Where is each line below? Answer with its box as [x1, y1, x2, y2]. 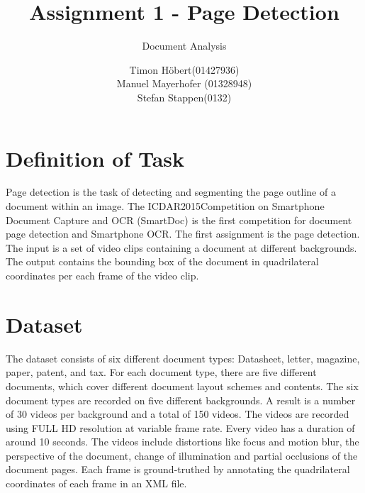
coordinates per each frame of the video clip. [6, 268, 199, 282]
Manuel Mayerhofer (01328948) [116, 76, 252, 91]
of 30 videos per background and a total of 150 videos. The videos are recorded [6, 406, 349, 421]
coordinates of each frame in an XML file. [6, 476, 187, 491]
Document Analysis [142, 38, 227, 53]
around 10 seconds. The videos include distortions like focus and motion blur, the [6, 434, 359, 449]
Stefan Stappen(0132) [137, 89, 232, 104]
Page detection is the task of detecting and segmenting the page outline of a [6, 184, 336, 199]
